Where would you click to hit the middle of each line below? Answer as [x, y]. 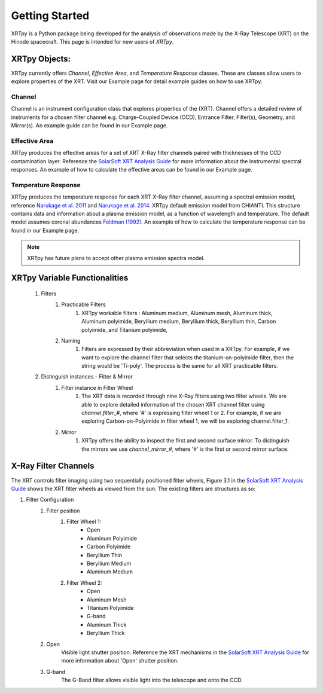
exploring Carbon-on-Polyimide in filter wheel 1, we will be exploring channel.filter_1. [185, 421]
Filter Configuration [50, 500]
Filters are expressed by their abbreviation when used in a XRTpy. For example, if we [186, 349]
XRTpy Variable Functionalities [70, 278]
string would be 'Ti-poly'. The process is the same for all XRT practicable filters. [180, 366]
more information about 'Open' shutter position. [120, 661]
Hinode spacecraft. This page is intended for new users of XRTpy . [92, 41]
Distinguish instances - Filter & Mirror [87, 377]
